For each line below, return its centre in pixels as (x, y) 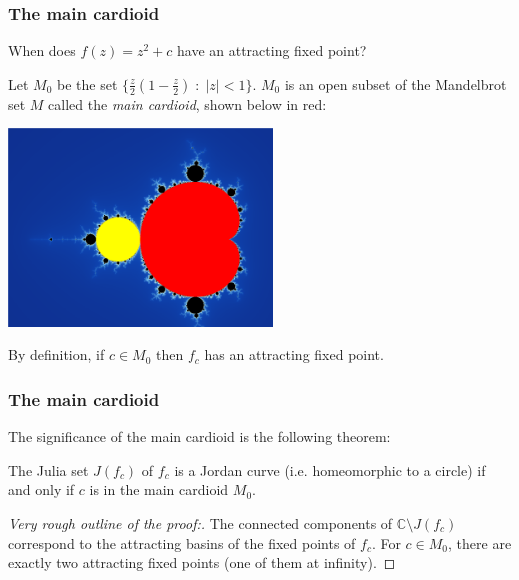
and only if (41, 489)
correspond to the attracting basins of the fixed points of (182, 542)
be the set (87, 83)
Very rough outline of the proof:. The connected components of (200, 523)
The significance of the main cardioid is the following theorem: (199, 436)
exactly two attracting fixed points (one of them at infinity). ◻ (202, 562)
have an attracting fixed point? (271, 50)
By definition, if (56, 354)
